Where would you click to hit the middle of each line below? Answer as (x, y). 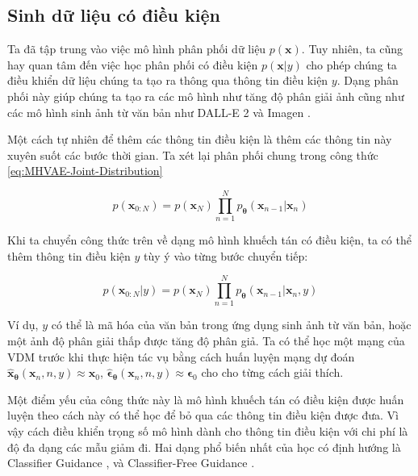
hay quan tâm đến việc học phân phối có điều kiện (133, 64)
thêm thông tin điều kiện (69, 255)
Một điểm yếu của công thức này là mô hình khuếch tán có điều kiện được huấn (206, 399)
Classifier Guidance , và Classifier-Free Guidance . (131, 463)
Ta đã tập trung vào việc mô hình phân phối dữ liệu (137, 49)
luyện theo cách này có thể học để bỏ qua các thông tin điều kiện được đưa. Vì (203, 415)
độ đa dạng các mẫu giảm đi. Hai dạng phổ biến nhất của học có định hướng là (204, 447)
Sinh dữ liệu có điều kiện (114, 15)
